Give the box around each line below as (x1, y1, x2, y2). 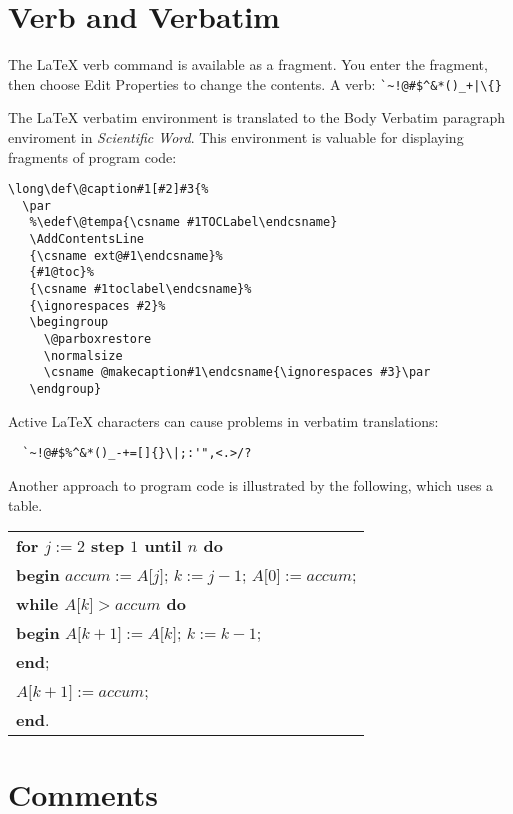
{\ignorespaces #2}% (29, 298, 166, 313)
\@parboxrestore (43, 332, 152, 347)
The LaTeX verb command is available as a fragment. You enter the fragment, (8, 54, 488, 75)
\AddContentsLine (29, 232, 145, 247)
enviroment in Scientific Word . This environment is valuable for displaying (8, 126, 464, 147)
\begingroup (29, 315, 109, 330)
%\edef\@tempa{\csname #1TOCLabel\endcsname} (29, 215, 338, 230)
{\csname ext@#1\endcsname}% (29, 248, 223, 263)
